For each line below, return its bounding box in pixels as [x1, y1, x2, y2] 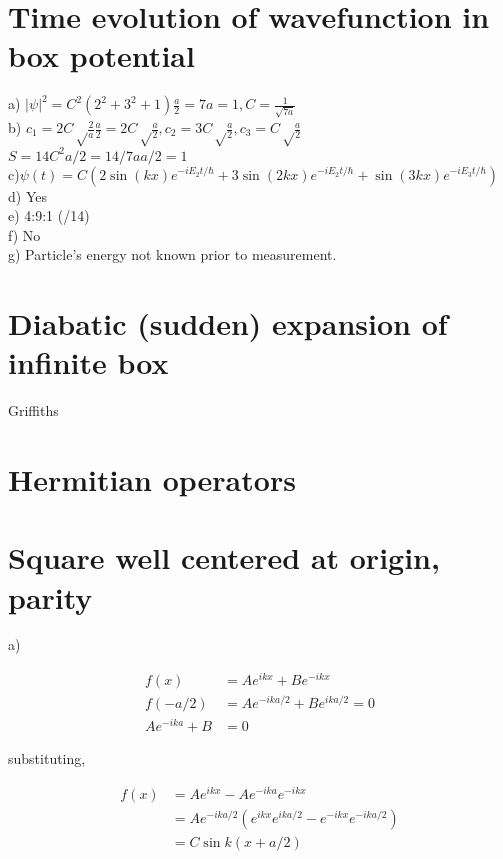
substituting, [8, 748, 86, 769]
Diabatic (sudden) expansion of [8, 303, 448, 344]
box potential [8, 35, 195, 76]
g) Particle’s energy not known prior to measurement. [8, 244, 337, 265]
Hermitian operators [8, 458, 296, 499]
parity [8, 576, 93, 617]
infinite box [8, 342, 169, 383]
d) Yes [8, 185, 47, 206]
